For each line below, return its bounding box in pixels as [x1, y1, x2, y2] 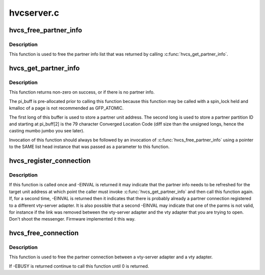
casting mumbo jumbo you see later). [9, 128, 84, 134]
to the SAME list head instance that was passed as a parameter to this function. [9, 144, 170, 150]
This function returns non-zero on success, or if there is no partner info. [9, 89, 155, 95]
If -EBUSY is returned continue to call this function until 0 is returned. [9, 263, 149, 269]
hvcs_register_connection [9, 157, 91, 165]
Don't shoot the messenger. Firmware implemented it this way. [9, 216, 136, 222]
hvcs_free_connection [9, 229, 79, 237]
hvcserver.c [9, 7, 59, 18]
